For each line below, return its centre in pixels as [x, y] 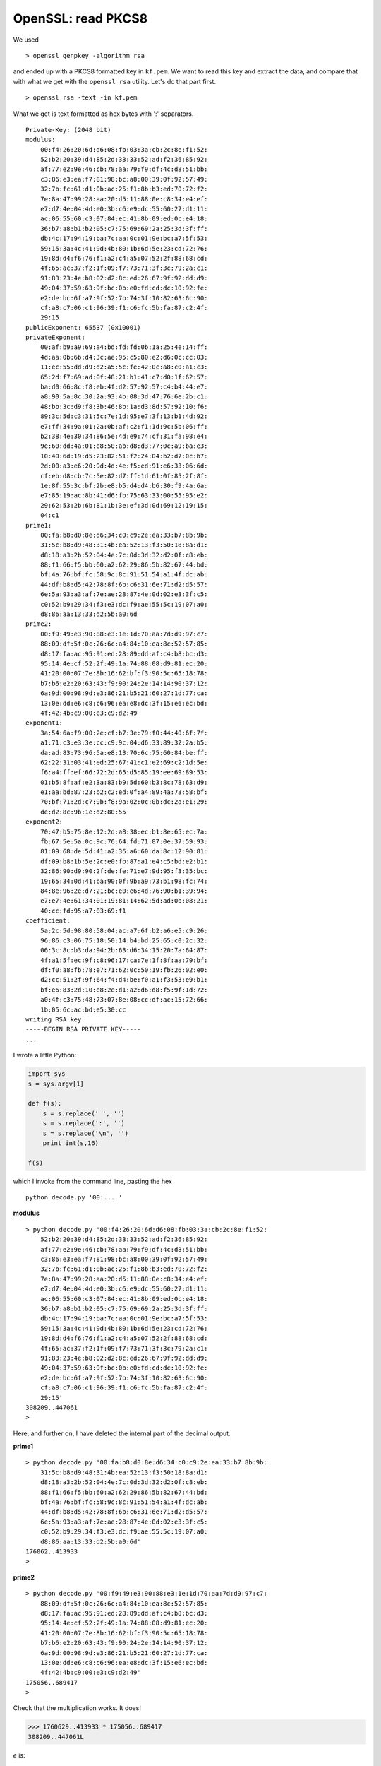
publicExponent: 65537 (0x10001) [83, 327]
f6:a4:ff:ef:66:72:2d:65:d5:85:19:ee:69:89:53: [124, 772]
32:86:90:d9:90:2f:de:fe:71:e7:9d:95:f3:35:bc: [124, 871]
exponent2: [44, 822]
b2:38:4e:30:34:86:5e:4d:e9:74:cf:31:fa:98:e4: [124, 436]
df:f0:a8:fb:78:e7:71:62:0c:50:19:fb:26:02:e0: [124, 970]
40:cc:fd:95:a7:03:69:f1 [83, 911]
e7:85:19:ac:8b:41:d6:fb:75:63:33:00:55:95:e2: [124, 496]
